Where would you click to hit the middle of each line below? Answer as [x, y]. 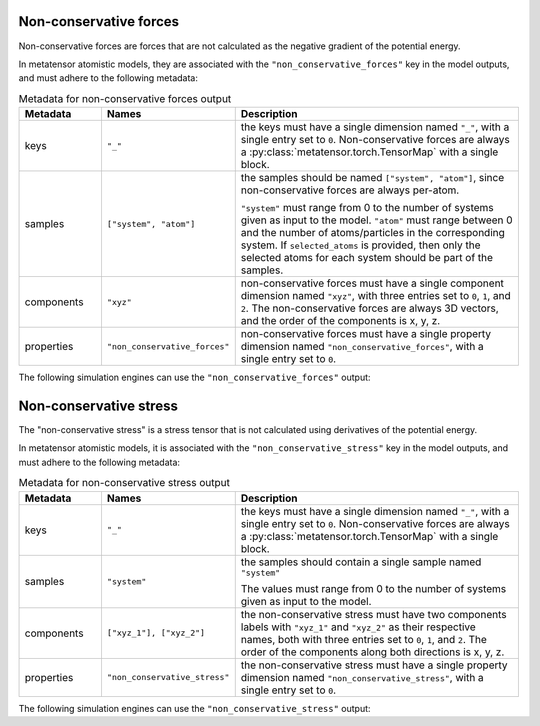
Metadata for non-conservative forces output [125, 98]
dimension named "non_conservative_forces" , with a [362, 347]
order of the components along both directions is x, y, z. [372, 652]
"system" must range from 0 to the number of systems [367, 208]
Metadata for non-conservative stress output [124, 483]
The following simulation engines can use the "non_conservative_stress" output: [194, 708]
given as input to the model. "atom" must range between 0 [377, 220]
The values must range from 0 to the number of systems [373, 588]
